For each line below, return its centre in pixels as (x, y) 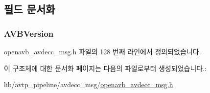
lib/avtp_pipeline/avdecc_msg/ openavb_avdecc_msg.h (89, 84)
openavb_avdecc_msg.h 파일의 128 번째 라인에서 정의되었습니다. (103, 51)
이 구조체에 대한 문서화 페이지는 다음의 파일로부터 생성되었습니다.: (105, 68)
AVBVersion (29, 33)
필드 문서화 (30, 9)
